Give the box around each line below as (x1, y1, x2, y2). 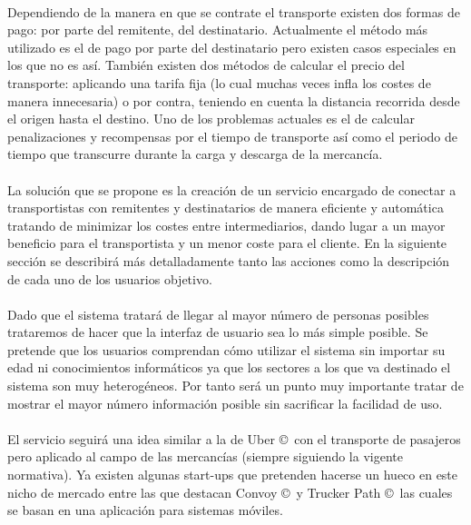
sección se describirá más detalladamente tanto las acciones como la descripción (7, 251, 450, 270)
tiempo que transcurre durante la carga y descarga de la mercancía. (7, 144, 383, 163)
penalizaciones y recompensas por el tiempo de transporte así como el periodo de (7, 126, 457, 145)
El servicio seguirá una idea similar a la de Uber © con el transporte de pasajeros (7, 429, 461, 448)
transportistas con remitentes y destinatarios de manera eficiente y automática (7, 198, 444, 217)
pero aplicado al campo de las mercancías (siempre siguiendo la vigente (7, 447, 403, 466)
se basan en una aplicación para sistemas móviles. (7, 500, 283, 520)
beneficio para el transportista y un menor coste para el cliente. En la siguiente (7, 233, 447, 253)
